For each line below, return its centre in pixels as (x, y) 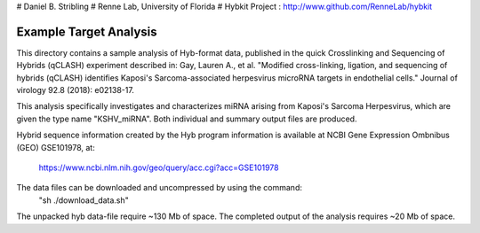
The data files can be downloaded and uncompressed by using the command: (159, 188)
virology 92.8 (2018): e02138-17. (76, 90)
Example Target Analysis (87, 31)
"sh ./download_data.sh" (84, 200)
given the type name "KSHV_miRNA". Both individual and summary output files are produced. (187, 119)
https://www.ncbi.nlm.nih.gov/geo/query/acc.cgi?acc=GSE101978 (159, 167)
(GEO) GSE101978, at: (56, 147)
